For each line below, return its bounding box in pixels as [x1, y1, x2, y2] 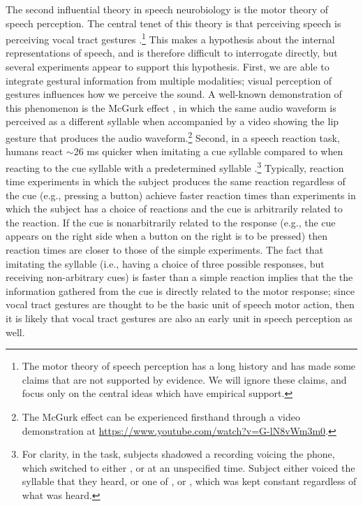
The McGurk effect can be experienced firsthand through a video [22, 410, 300, 424]
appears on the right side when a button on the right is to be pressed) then [6, 229, 327, 243]
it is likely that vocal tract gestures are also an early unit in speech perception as [6, 311, 353, 326]
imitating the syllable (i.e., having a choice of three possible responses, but [6, 256, 325, 270]
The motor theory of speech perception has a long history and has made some [22, 359, 356, 373]
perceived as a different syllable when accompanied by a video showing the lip [6, 114, 339, 129]
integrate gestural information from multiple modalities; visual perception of [6, 73, 332, 87]
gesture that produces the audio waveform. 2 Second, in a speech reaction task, [6, 129, 340, 145]
